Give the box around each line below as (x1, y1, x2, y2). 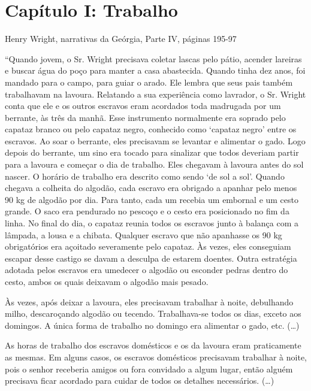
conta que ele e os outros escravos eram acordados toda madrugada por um (5, 99, 281, 112)
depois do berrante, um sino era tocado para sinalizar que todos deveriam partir (5, 146, 299, 159)
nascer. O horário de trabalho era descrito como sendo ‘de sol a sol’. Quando (5, 169, 285, 182)
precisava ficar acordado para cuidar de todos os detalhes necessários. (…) (5, 374, 274, 387)
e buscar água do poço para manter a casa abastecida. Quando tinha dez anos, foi (5, 64, 306, 77)
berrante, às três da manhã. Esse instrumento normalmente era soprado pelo (5, 111, 286, 123)
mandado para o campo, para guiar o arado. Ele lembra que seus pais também (5, 75, 293, 88)
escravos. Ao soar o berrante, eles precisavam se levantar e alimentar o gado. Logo (5, 134, 306, 147)
